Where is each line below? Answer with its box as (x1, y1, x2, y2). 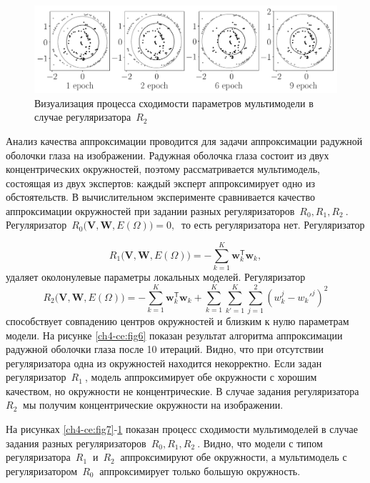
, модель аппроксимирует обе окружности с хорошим (85, 369, 317, 384)
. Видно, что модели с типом (197, 435, 323, 450)
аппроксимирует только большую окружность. (99, 463, 301, 478)
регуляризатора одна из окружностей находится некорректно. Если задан (6, 355, 322, 370)
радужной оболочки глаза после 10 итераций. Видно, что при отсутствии (6, 342, 324, 357)
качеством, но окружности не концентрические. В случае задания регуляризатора (6, 383, 359, 398)
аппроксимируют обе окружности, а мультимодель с (120, 449, 347, 464)
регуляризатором (6, 463, 78, 478)
